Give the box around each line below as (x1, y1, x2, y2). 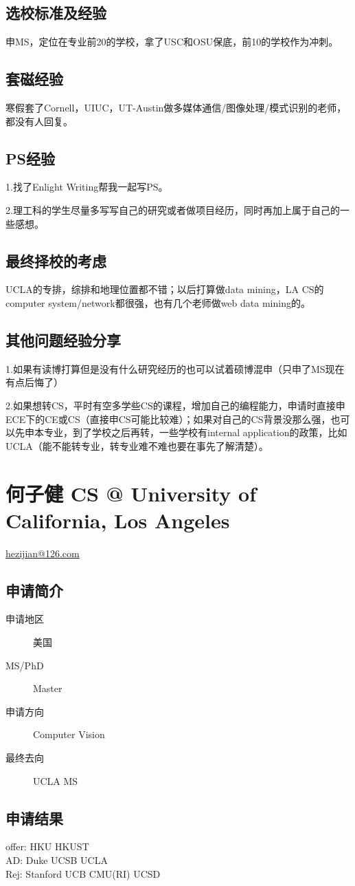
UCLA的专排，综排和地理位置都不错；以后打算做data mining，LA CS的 (5, 282, 324, 296)
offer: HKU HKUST (5, 839, 89, 854)
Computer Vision (33, 727, 105, 742)
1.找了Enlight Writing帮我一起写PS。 (5, 180, 168, 194)
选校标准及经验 (5, 2, 106, 23)
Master (33, 681, 62, 695)
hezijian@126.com (5, 545, 80, 560)
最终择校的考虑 (5, 250, 106, 271)
